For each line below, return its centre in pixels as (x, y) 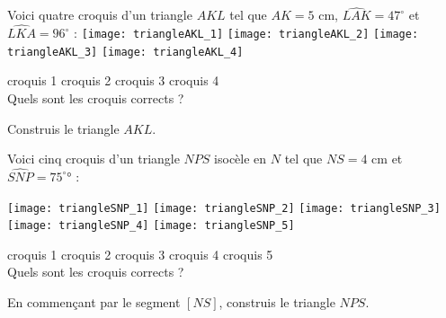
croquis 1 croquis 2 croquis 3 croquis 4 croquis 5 (140, 254)
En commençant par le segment (94, 302)
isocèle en (241, 159)
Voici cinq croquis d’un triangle (94, 159)
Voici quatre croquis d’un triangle (100, 15)
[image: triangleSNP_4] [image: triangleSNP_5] (151, 226)
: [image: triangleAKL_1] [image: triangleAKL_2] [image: (246, 33)
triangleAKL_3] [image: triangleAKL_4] (125, 52)
